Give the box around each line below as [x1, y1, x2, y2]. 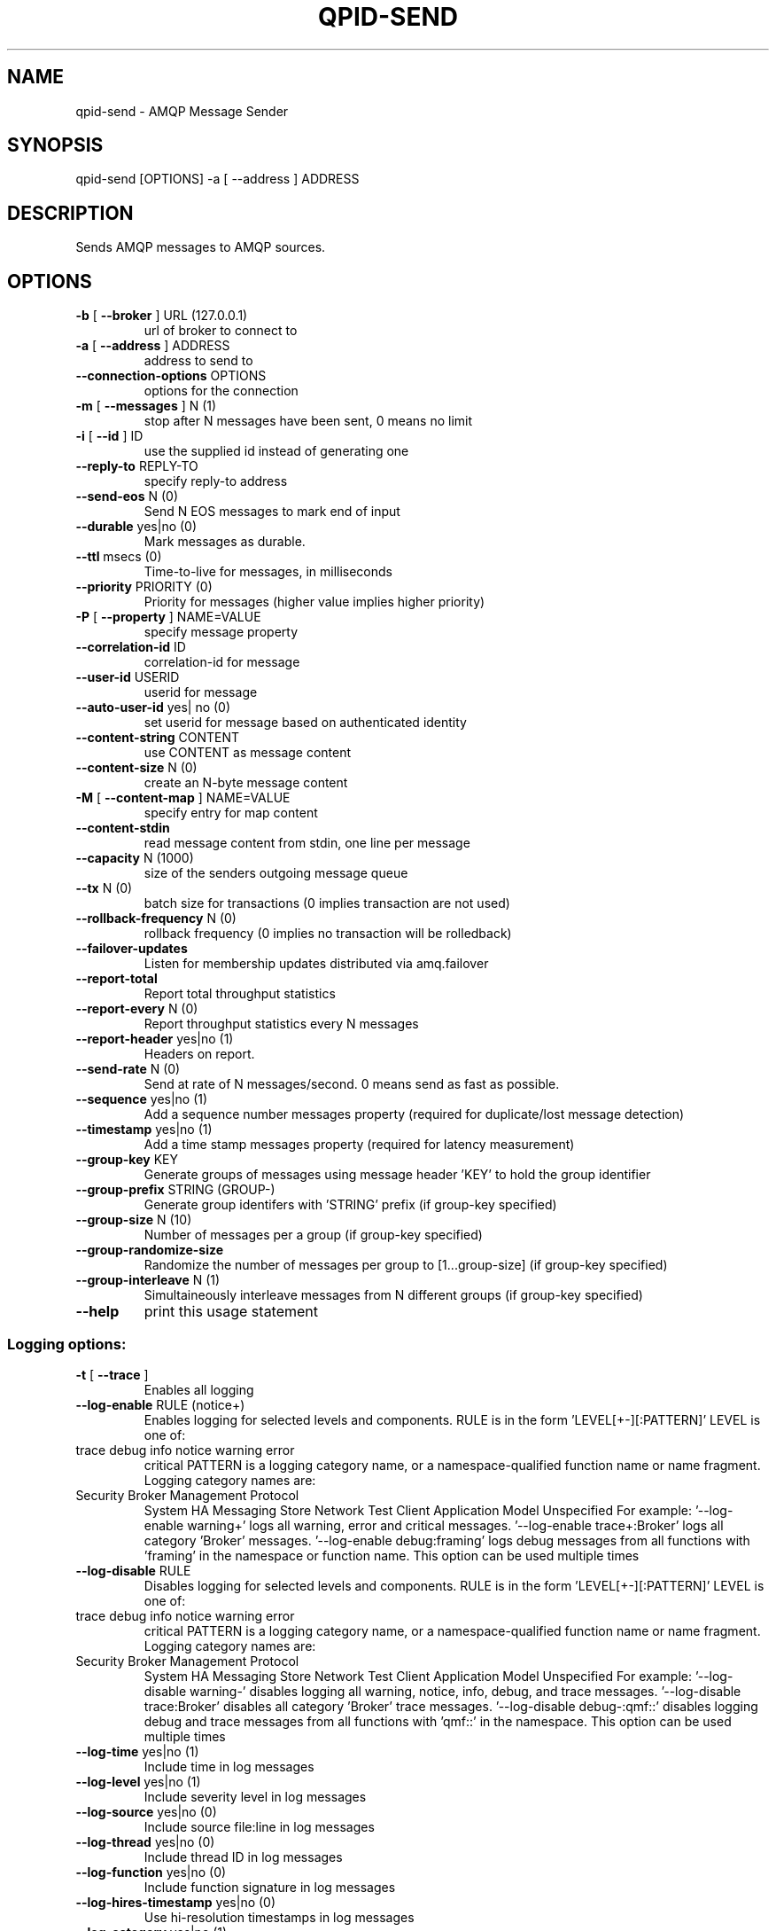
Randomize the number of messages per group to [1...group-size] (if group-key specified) [144, 1257, 668, 1273]
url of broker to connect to [144, 323, 298, 339]
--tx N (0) [75, 880, 133, 896]
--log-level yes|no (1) [75, 1773, 201, 1789]
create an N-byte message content [144, 775, 348, 791]
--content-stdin [75, 820, 170, 836]
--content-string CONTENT [75, 730, 240, 746]
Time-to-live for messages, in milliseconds [144, 564, 392, 580]
